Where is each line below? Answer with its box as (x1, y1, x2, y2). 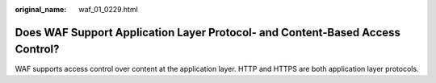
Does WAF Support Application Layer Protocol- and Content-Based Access (15, 25, 401, 39)
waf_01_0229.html (78, 5, 139, 14)
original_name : (15, 5, 67, 14)
